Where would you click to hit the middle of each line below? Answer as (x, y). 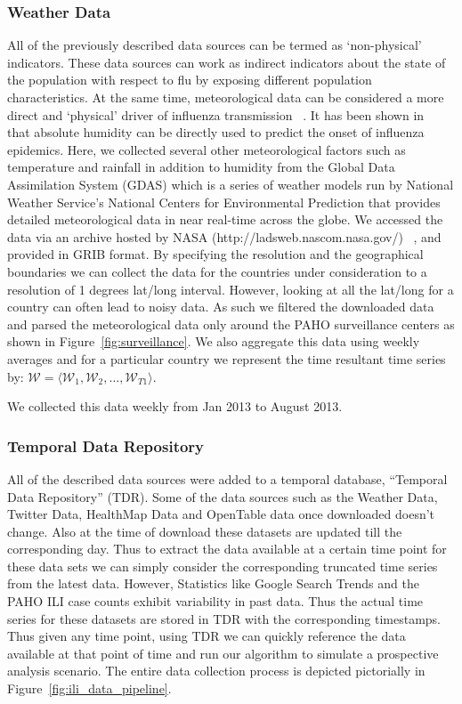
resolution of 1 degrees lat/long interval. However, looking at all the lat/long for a (231, 289)
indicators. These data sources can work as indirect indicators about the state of (227, 62)
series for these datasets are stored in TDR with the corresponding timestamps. (224, 618)
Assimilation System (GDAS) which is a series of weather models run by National (231, 184)
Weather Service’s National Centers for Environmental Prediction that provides (224, 202)
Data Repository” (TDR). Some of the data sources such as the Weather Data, (223, 496)
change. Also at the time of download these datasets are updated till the (205, 531)
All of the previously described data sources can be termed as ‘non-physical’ (215, 45)
